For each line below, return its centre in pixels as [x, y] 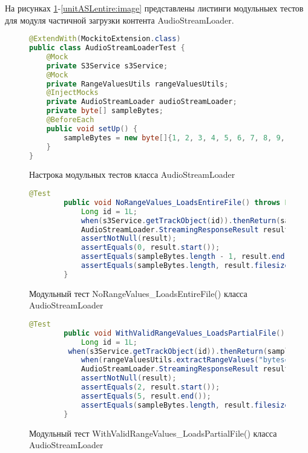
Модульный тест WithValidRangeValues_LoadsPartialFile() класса [153, 433]
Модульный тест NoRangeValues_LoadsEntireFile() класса [138, 293]
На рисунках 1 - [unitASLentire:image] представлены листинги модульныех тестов [154, 8]
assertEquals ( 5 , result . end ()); [146, 396]
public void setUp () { [92, 129]
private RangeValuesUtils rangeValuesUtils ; [137, 84]
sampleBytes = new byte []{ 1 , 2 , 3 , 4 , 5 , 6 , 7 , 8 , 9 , [174, 138]
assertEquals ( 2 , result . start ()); [150, 387]
